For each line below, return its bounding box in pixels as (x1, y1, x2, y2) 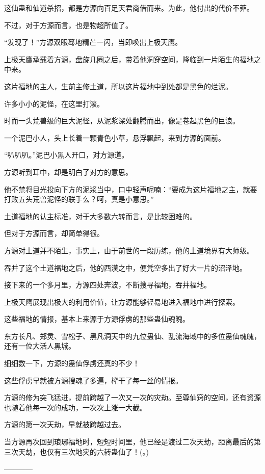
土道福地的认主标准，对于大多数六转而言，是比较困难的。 (4, 210, 197, 221)
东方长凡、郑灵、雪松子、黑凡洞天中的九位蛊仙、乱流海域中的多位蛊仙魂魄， (4, 330, 261, 341)
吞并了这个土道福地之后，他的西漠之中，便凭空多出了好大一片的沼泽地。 (4, 262, 247, 273)
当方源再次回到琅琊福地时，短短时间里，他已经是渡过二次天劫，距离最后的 (4, 436, 254, 447)
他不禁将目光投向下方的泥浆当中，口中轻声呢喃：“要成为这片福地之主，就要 (4, 183, 257, 194)
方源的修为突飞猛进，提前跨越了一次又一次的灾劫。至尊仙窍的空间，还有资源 (4, 392, 261, 403)
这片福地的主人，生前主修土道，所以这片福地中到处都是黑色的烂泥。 (4, 81, 232, 91)
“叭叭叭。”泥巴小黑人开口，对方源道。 (4, 149, 129, 160)
